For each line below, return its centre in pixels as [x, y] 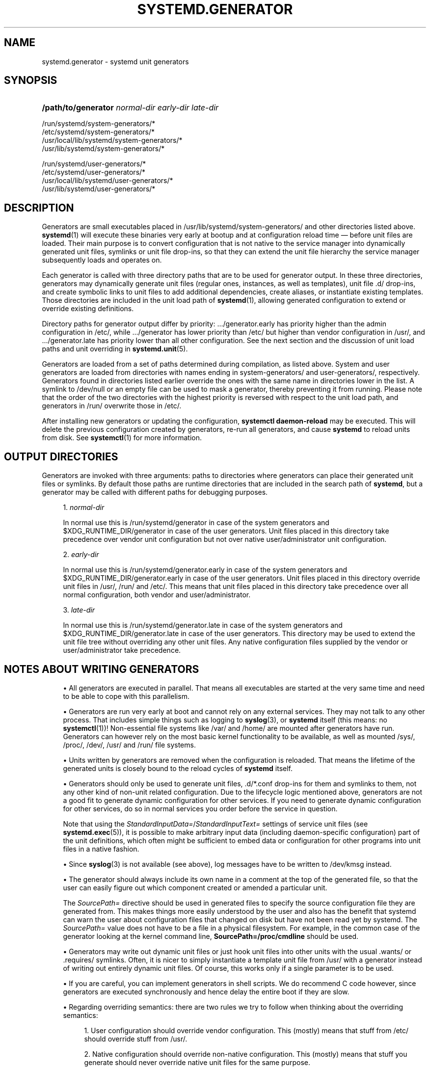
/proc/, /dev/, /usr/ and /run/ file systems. [129, 745]
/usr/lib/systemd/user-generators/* [99, 189]
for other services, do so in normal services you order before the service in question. [200, 808]
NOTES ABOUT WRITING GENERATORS [102, 669]
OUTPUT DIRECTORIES [61, 456]
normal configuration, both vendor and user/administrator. [157, 595]
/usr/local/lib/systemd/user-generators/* [107, 181]
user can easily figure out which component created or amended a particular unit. [195, 887]
